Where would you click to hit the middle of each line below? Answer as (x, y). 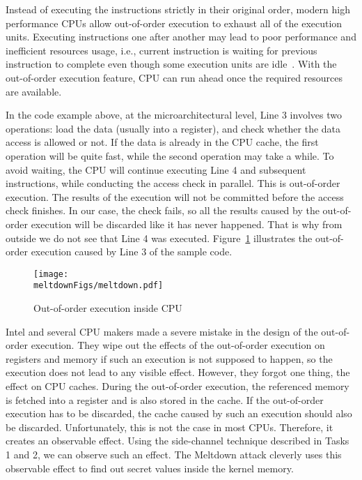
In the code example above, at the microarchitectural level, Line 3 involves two (174, 115)
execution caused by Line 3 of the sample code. (132, 252)
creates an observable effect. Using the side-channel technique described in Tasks (178, 441)
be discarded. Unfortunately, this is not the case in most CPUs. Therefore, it (170, 427)
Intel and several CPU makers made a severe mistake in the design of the (162, 331)
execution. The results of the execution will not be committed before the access (175, 196)
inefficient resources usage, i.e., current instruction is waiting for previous (162, 50)
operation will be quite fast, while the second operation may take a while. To (170, 155)
